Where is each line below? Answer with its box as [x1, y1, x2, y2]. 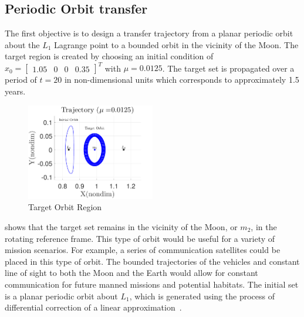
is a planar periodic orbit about [5, 289, 118, 302]
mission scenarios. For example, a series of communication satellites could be [5, 244, 281, 256]
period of [5, 73, 37, 86]
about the [5, 38, 40, 50]
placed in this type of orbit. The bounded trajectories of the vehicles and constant [5, 255, 300, 267]
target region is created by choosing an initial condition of [5, 50, 214, 62]
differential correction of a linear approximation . [5, 301, 182, 313]
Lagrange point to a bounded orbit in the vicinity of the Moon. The [54, 38, 299, 50]
